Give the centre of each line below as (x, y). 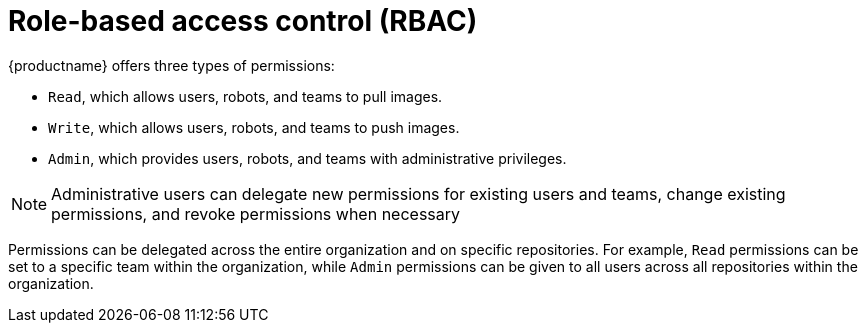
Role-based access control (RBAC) (243, 21)
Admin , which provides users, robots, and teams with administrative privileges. (307, 158)
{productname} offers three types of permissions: (171, 65)
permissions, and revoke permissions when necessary (256, 213)
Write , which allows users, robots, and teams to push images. (254, 127)
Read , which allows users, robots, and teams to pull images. (245, 96)
